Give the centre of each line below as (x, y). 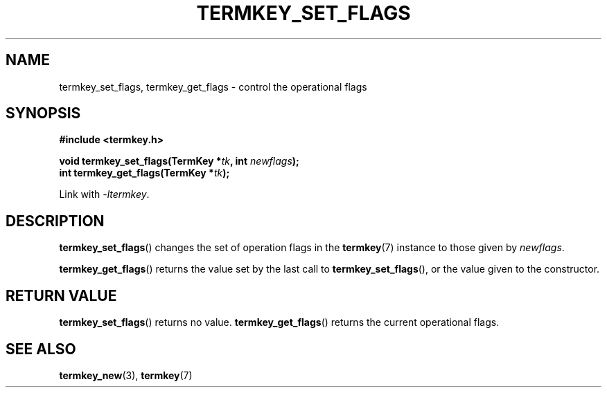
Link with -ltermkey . (104, 194)
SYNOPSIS (43, 113)
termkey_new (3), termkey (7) (126, 375)
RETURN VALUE (61, 295)
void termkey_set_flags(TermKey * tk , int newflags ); (179, 161)
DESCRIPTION (55, 221)
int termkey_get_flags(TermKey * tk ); (144, 173)
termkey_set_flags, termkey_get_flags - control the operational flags (213, 86)
